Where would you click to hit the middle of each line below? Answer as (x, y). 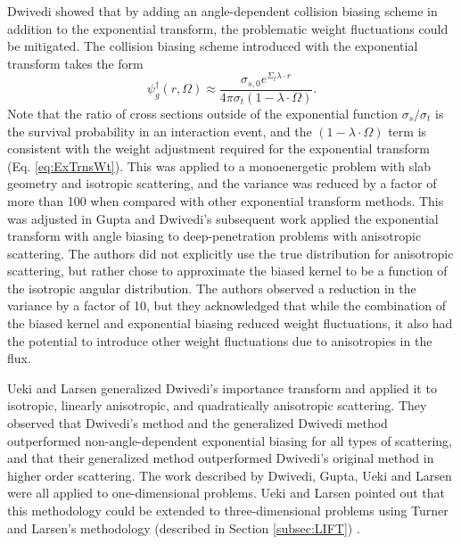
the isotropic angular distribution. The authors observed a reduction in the (212, 288)
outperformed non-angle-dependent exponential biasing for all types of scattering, (230, 440)
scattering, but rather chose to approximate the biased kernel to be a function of (227, 271)
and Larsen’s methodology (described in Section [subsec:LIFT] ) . (184, 528)
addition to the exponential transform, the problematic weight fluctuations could (228, 28)
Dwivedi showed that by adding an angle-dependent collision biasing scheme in (222, 11)
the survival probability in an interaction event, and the (160, 131)
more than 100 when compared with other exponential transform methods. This (226, 200)
